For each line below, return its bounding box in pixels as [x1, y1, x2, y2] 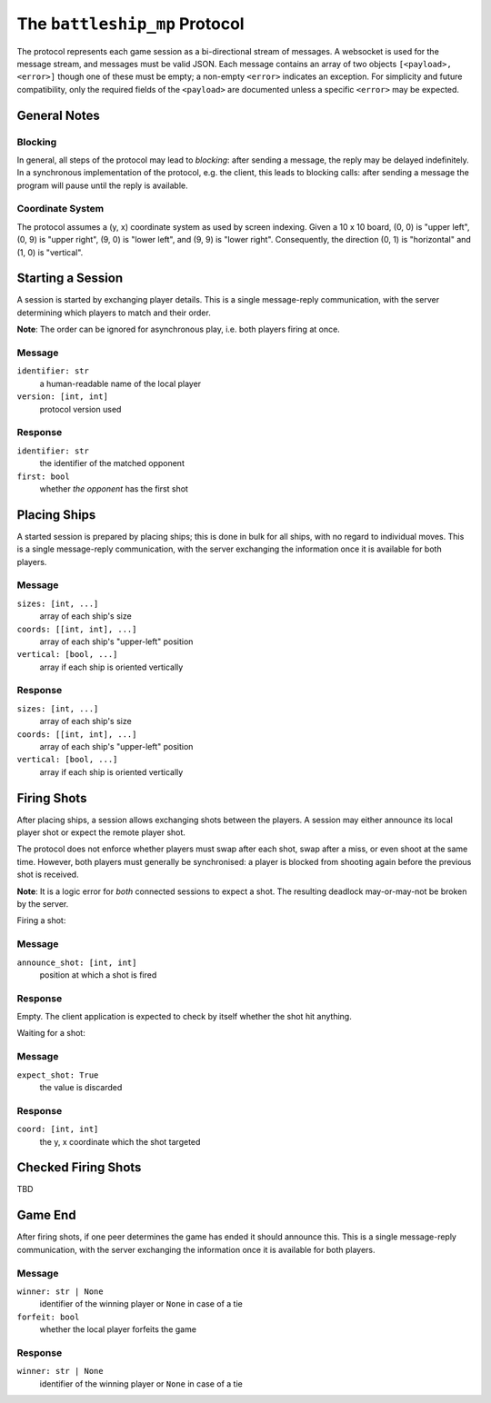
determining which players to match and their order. [16, 307, 211, 318]
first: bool [16, 471, 70, 482]
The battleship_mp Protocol [16, 14, 245, 34]
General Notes [16, 107, 100, 123]
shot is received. [16, 869, 79, 881]
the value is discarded [39, 1082, 123, 1092]
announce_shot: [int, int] [16, 957, 137, 968]
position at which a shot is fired [39, 969, 157, 980]
